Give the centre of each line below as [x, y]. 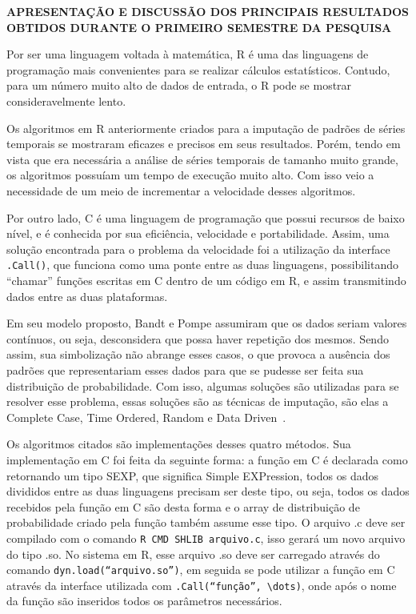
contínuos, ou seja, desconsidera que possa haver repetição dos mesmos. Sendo [198, 338]
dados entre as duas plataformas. [87, 296]
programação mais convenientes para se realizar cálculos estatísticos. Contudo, [198, 69]
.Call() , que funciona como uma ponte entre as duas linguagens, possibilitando [203, 265]
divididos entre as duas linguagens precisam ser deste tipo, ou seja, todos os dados [208, 491]
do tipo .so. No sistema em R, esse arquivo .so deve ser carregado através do [193, 554]
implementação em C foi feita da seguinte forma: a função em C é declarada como [207, 459]
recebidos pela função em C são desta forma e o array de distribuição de [183, 506]
